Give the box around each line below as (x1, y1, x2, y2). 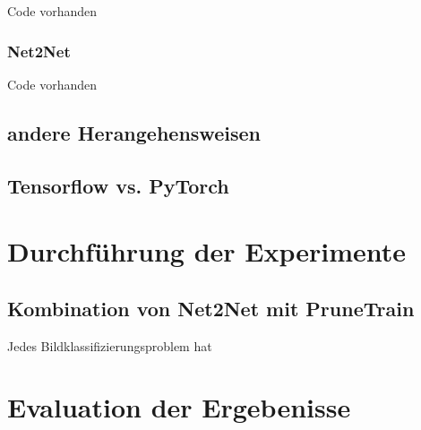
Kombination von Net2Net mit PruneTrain (7, 294, 415, 322)
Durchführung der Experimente (7, 233, 407, 270)
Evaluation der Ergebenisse (7, 389, 351, 426)
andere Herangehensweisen (7, 118, 261, 146)
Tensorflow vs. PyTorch (7, 171, 229, 199)
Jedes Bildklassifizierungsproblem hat (7, 336, 212, 355)
